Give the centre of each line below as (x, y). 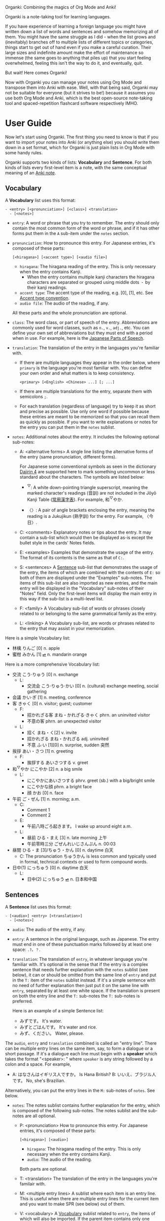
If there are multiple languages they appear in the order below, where (90, 362)
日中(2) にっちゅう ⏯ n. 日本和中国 (62, 879)
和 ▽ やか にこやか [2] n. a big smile (47, 769)
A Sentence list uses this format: (38, 906)
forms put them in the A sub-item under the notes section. (71, 233)
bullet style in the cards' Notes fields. (57, 543)
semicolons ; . (33, 396)
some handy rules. (24, 152)
